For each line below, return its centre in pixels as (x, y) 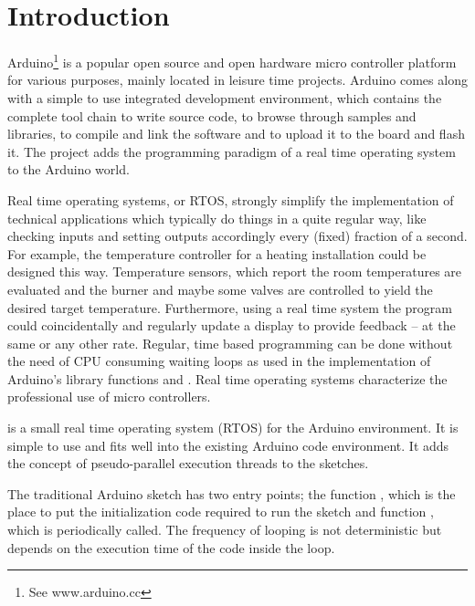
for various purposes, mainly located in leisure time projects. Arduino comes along (237, 80)
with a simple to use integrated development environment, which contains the (225, 97)
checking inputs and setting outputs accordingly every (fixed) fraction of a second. (237, 236)
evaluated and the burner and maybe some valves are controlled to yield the (220, 289)
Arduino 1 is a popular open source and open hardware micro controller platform (232, 61)
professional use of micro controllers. (109, 397)
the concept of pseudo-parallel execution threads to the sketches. (188, 463)
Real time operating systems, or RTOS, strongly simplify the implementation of (231, 199)
